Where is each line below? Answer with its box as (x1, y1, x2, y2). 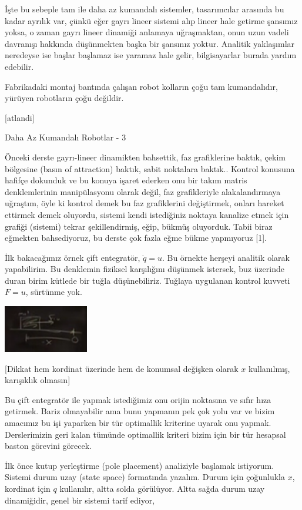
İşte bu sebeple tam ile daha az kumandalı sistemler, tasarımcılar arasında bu (5, 3, 284, 15)
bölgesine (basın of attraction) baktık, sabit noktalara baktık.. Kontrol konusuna (5, 162, 295, 175)
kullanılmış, (248, 362, 290, 374)
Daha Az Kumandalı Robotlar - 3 (5, 131, 126, 143)
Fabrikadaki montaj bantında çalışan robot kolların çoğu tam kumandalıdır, (5, 80, 278, 92)
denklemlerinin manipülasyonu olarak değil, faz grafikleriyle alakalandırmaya (5, 185, 281, 197)
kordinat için (5, 482, 51, 495)
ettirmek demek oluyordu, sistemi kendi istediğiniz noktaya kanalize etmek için (5, 208, 289, 220)
